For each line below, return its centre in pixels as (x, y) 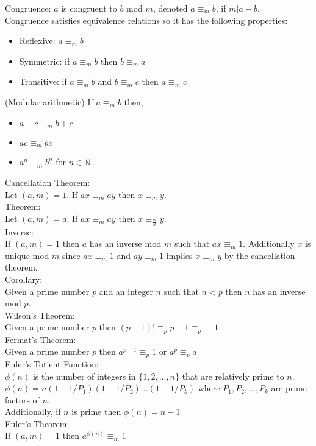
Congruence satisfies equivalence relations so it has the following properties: (146, 20)
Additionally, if (33, 412)
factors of (22, 399)
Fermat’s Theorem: (41, 339)
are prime (289, 388)
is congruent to (89, 8)
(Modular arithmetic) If (49, 101)
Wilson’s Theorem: (40, 315)
